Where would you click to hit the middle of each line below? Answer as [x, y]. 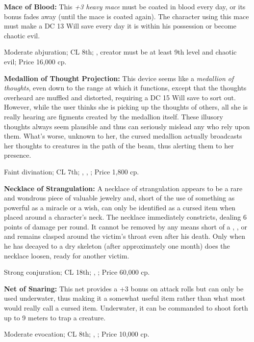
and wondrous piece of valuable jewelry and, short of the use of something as [119, 198]
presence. [18, 155]
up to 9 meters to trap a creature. [55, 317]
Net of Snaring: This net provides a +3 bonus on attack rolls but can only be [124, 288]
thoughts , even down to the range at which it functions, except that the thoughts [125, 88]
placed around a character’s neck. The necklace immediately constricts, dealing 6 [126, 217]
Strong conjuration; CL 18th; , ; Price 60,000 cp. [77, 272]
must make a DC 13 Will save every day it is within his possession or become [120, 26]
